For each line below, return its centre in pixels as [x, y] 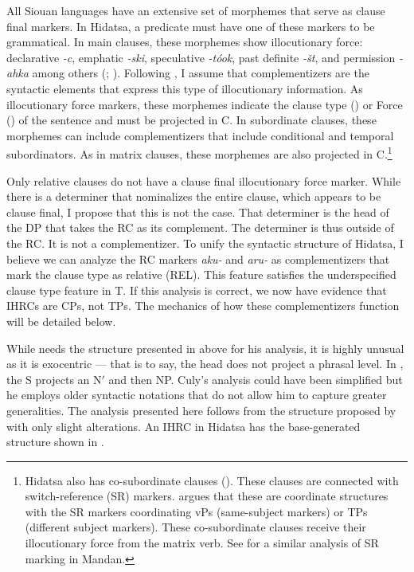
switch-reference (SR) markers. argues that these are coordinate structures [207, 496]
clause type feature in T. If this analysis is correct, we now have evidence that [197, 290]
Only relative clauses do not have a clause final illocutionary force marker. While [204, 180]
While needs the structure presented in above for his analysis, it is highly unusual [205, 348]
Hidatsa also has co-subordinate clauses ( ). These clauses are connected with [212, 480]
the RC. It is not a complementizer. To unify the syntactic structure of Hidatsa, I [205, 243]
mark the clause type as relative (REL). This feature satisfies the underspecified [201, 274]
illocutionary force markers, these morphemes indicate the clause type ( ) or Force [205, 104]
